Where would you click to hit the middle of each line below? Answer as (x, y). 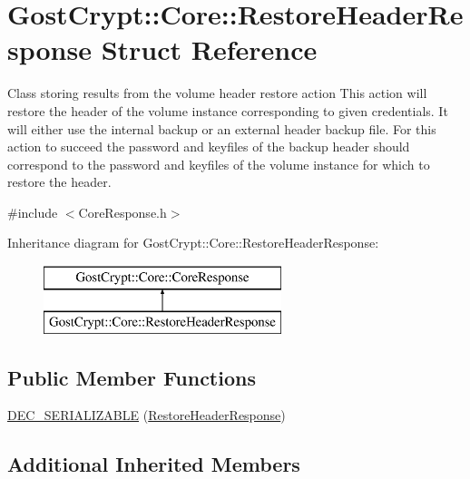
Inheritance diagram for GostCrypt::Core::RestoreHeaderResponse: (193, 243)
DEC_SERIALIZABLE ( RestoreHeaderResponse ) (147, 415)
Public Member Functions (132, 377)
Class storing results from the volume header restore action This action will (217, 93)
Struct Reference (209, 49)
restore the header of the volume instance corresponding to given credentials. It (228, 110)
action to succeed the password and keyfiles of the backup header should (209, 147)
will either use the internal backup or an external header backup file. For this (222, 128)
